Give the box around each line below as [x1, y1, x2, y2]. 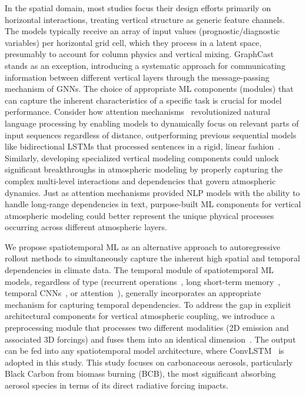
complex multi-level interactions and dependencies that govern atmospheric [5, 174, 276, 187]
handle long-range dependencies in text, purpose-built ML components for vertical [5, 198, 301, 210]
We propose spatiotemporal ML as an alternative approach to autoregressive [5, 240, 281, 253]
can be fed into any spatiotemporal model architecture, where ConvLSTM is [5, 344, 284, 357]
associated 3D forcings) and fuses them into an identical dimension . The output [5, 333, 296, 345]
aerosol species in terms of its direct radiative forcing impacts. [5, 379, 228, 391]
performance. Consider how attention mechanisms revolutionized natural [5, 105, 271, 118]
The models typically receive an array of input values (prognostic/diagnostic [5, 25, 280, 37]
